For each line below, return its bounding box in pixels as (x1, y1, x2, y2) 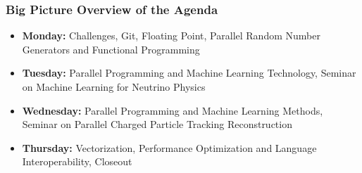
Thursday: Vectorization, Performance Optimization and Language (22, 140, 317, 155)
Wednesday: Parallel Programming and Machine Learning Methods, (22, 103, 323, 117)
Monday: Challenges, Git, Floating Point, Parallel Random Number (22, 28, 320, 43)
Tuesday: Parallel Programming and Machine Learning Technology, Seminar (22, 65, 356, 80)
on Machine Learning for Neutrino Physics (22, 79, 206, 94)
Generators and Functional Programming (22, 41, 200, 56)
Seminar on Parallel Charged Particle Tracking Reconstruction (22, 117, 292, 132)
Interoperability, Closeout (22, 154, 132, 169)
